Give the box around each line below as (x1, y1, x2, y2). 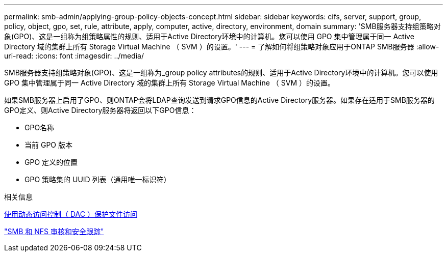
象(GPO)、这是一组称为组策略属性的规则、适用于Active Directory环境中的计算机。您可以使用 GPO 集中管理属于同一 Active (4, 32, 414, 41)
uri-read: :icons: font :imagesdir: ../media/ (4, 51, 144, 60)
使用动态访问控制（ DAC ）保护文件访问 (4, 210, 137, 218)
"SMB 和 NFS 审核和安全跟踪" (4, 227, 104, 236)
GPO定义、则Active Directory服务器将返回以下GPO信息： (4, 106, 196, 115)
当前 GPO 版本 (24, 140, 72, 149)
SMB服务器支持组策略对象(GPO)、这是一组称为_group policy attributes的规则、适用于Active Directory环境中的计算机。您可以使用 (4, 68, 438, 77)
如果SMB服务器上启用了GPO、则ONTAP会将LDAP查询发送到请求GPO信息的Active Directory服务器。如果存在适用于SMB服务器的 (4, 96, 435, 104)
